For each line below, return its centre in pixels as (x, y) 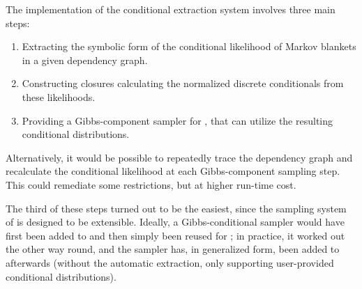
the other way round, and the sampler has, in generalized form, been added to (173, 249)
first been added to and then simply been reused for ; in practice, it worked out (175, 235)
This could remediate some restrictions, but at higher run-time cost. (151, 184)
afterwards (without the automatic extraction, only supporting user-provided (170, 262)
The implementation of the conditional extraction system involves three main (171, 9)
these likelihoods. (59, 96)
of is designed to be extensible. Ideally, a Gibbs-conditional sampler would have (175, 222)
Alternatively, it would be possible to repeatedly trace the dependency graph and (179, 157)
